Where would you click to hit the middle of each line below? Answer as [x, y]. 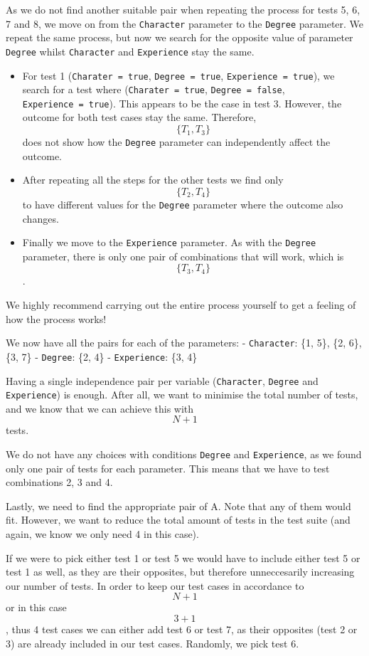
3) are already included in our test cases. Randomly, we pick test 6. [153, 643]
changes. [41, 218]
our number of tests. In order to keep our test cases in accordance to [155, 585]
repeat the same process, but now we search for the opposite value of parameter [180, 37]
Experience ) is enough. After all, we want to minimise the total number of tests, [182, 395]
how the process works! [56, 318]
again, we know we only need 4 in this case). [102, 534]
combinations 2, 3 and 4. [59, 482]
